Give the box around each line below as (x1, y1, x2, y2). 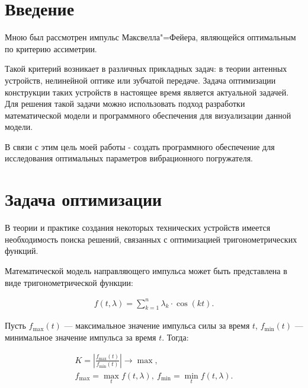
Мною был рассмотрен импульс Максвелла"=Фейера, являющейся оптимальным (5, 31, 296, 43)
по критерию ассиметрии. (5, 42, 97, 55)
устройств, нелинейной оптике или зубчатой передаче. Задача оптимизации (5, 74, 276, 86)
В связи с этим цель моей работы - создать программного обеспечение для (5, 140, 275, 152)
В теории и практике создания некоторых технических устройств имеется (5, 221, 271, 234)
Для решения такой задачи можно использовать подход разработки (5, 97, 245, 110)
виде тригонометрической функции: (5, 276, 133, 288)
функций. (5, 244, 38, 257)
